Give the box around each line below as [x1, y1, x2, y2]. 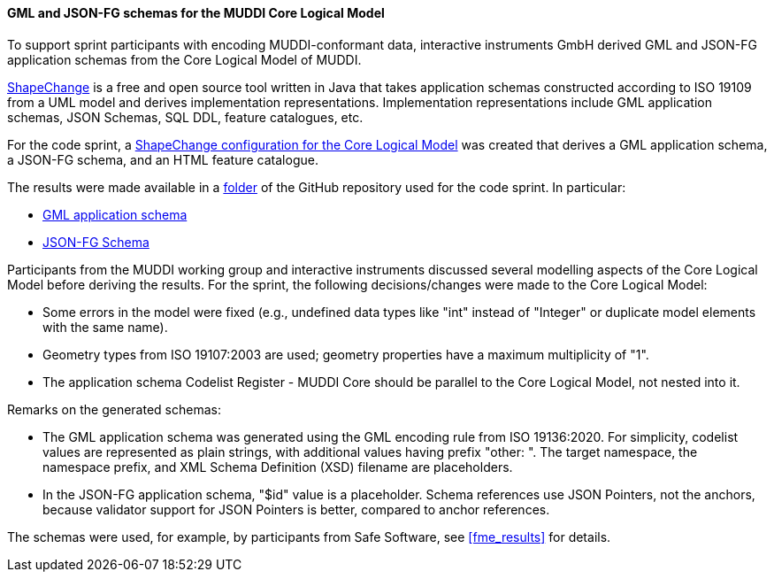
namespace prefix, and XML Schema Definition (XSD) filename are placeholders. [42, 459, 513, 475]
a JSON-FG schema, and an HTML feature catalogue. [7, 151, 318, 167]
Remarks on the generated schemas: [7, 401, 221, 417]
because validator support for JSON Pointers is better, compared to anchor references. [42, 501, 550, 517]
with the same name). [42, 319, 168, 335]
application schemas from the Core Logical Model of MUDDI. [7, 51, 362, 67]
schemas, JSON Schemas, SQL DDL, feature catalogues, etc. [7, 109, 364, 125]
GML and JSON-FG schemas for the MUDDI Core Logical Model [7, 5, 385, 20]
